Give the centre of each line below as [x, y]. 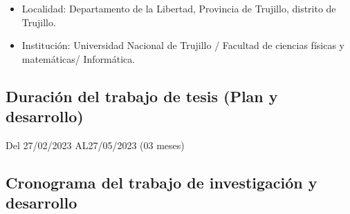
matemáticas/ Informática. [79, 58]
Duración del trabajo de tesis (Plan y [142, 96]
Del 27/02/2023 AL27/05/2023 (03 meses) [95, 145]
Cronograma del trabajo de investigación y [162, 182]
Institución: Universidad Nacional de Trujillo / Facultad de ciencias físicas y [183, 45]
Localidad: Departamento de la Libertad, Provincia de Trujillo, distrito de [179, 8]
